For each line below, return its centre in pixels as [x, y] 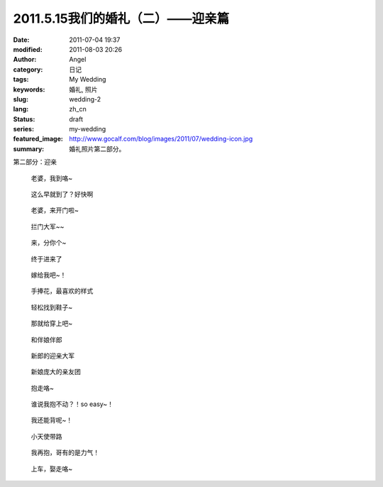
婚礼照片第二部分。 [97, 148]
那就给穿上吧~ [52, 324]
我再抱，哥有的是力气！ [65, 453]
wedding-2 [85, 99]
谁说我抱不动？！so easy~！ [72, 404]
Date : [21, 40]
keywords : [29, 89]
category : [28, 69]
